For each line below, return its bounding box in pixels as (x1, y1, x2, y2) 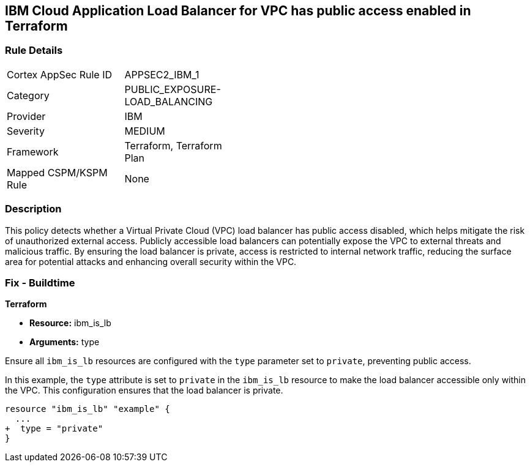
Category (7, 89, 50, 102)
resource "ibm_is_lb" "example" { (5, 404, 170, 414)
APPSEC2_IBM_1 (124, 68, 200, 81)
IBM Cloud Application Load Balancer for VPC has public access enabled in (5, 3, 471, 18)
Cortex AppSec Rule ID (7, 68, 113, 81)
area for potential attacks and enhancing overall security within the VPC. (5, 256, 297, 267)
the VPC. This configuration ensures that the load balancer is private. (5, 385, 283, 396)
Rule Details (5, 44, 63, 57)
